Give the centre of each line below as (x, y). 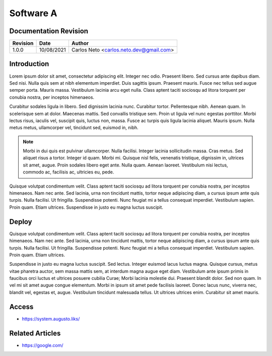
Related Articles (35, 333)
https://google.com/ (43, 345)
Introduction (29, 64)
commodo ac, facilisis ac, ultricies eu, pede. (69, 172)
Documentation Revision (49, 31)
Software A (33, 13)
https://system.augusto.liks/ (51, 319)
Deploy (21, 222)
